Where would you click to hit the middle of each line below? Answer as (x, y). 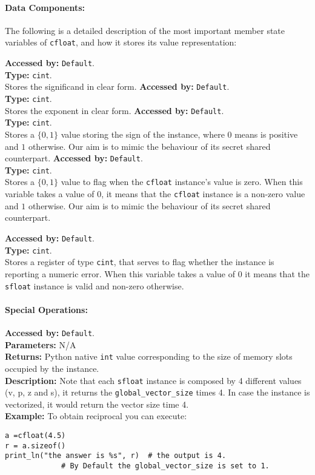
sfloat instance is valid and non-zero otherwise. (94, 285)
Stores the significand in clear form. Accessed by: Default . (117, 86)
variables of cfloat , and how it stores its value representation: (121, 42)
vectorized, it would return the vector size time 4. (97, 404)
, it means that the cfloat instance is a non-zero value (203, 194)
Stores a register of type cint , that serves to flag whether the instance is (140, 262)
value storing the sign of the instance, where (143, 134)
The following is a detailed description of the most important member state (145, 30)
